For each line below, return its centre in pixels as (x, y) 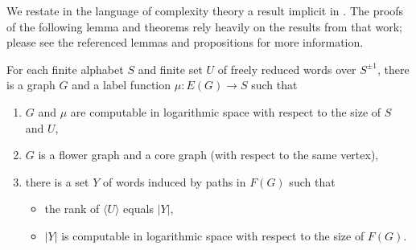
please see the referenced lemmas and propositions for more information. (185, 42)
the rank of (72, 209)
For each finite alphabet (65, 69)
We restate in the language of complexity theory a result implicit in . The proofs (205, 10)
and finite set (170, 69)
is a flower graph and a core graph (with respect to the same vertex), (208, 155)
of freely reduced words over (287, 69)
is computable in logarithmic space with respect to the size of (213, 235)
